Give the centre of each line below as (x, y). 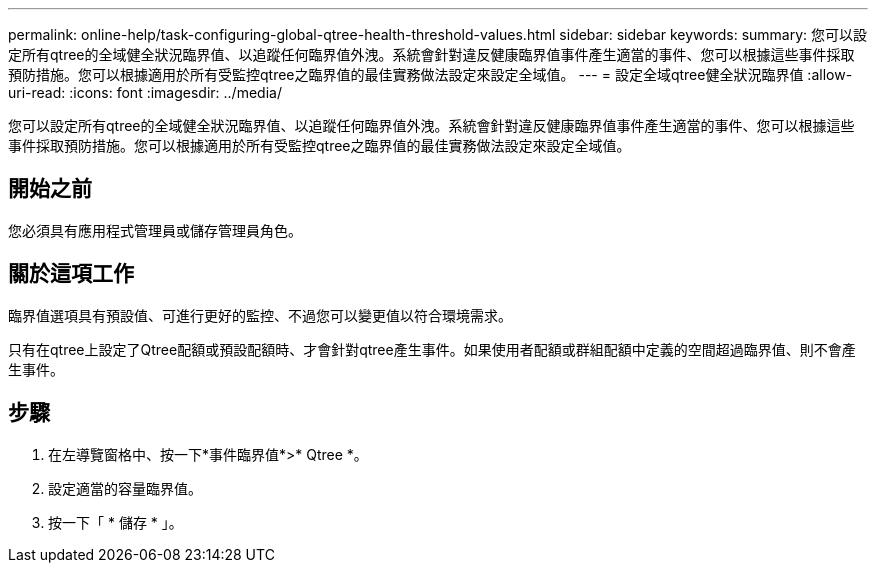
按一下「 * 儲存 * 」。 (115, 522)
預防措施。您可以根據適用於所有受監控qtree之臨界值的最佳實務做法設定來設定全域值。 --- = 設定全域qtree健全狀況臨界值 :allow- (430, 74)
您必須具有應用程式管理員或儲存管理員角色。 (155, 230)
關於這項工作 (71, 274)
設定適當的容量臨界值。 (125, 488)
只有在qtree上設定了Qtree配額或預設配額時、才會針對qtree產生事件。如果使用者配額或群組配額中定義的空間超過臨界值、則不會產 (432, 349)
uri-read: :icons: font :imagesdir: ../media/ (145, 92)
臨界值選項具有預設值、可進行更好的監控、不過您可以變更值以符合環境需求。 (260, 315)
